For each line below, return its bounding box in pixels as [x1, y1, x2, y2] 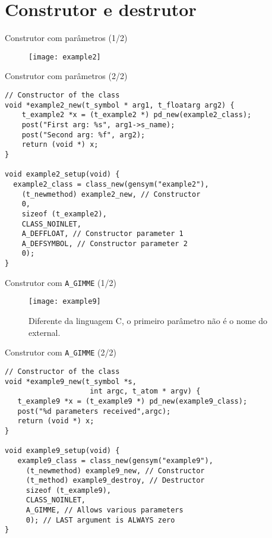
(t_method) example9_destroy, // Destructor [26, 476, 205, 485]
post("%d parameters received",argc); [17, 407, 171, 416]
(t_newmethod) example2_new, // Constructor [21, 190, 201, 199]
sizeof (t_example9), [26, 486, 111, 495]
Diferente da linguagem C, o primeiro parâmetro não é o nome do [29, 314, 268, 327]
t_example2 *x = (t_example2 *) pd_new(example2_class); [21, 111, 252, 119]
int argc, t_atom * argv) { [90, 387, 201, 396]
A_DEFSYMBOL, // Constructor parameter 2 [21, 239, 188, 248]
